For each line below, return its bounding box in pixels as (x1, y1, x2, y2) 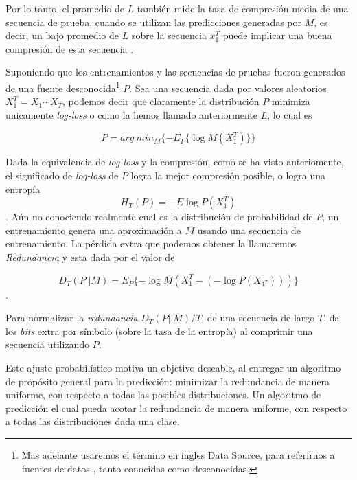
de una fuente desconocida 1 (5, 78, 120, 95)
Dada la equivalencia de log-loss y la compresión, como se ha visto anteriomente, (5, 155, 344, 169)
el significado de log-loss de (5, 168, 119, 182)
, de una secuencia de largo (201, 310, 315, 325)
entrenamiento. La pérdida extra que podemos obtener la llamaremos (5, 236, 297, 251)
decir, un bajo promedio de (5, 28, 119, 43)
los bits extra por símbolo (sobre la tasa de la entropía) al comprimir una (5, 323, 313, 338)
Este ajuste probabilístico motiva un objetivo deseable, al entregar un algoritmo (5, 360, 341, 374)
